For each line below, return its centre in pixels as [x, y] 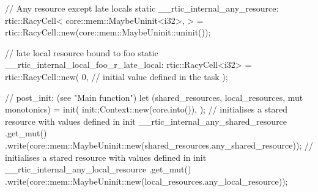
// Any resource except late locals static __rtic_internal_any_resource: [142, 8]
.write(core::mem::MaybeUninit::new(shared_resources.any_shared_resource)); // [159, 145]
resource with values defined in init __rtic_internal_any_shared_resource [146, 121]
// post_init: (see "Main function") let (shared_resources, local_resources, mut [154, 97]
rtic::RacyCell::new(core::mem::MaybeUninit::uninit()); [108, 32]
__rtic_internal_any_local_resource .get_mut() [98, 169]
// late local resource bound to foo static [82, 52]
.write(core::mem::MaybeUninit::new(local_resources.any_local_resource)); [146, 181]
